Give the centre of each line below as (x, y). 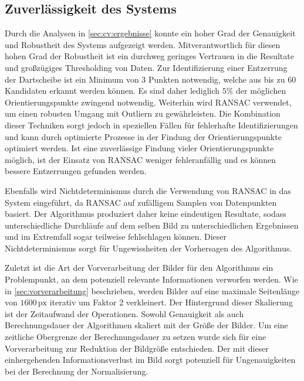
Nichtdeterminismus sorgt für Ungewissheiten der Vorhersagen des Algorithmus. (148, 248)
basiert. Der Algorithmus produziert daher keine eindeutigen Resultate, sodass (146, 214)
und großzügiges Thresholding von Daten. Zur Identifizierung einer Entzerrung (146, 67)
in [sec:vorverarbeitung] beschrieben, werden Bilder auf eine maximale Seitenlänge (152, 290)
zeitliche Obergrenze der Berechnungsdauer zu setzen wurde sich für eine (136, 337)
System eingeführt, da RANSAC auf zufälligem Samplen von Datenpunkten (141, 202)
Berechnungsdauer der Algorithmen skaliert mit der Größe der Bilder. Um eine (146, 325)
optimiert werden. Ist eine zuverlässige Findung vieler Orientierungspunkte (139, 148)
